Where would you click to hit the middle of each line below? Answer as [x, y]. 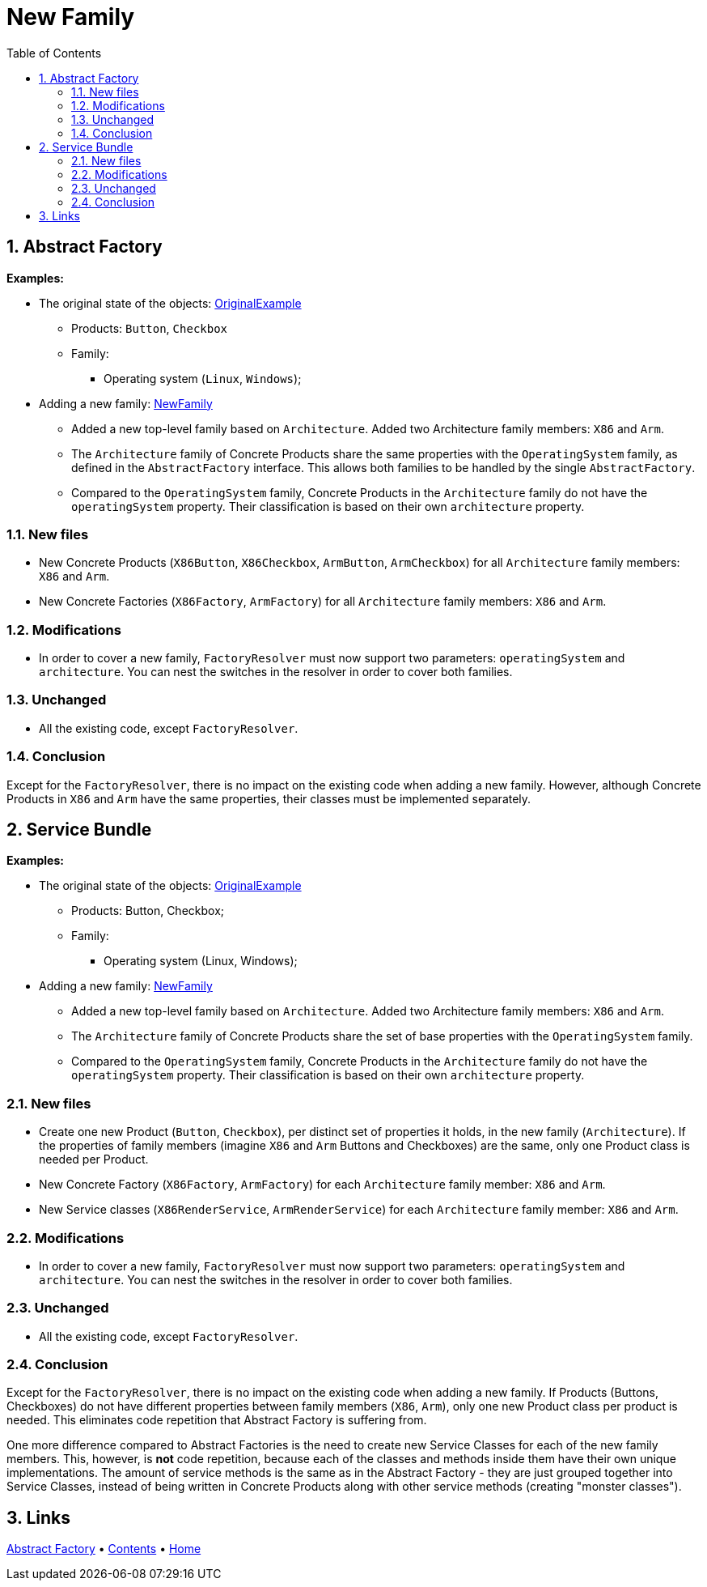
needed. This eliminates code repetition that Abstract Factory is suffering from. [217, 1420]
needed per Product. [94, 1159]
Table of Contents [54, 53]
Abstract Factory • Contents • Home [104, 1549]
